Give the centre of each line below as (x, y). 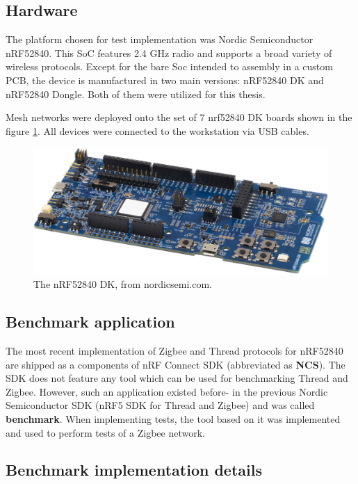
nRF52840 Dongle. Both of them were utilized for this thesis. (136, 94)
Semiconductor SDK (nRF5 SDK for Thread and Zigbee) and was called (160, 405)
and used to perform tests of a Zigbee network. (105, 432)
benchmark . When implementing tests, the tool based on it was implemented (173, 418)
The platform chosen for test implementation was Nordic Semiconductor (160, 39)
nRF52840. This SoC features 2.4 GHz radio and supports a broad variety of (169, 53)
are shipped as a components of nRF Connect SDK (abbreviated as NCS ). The (176, 364)
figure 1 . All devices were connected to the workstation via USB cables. (157, 130)
